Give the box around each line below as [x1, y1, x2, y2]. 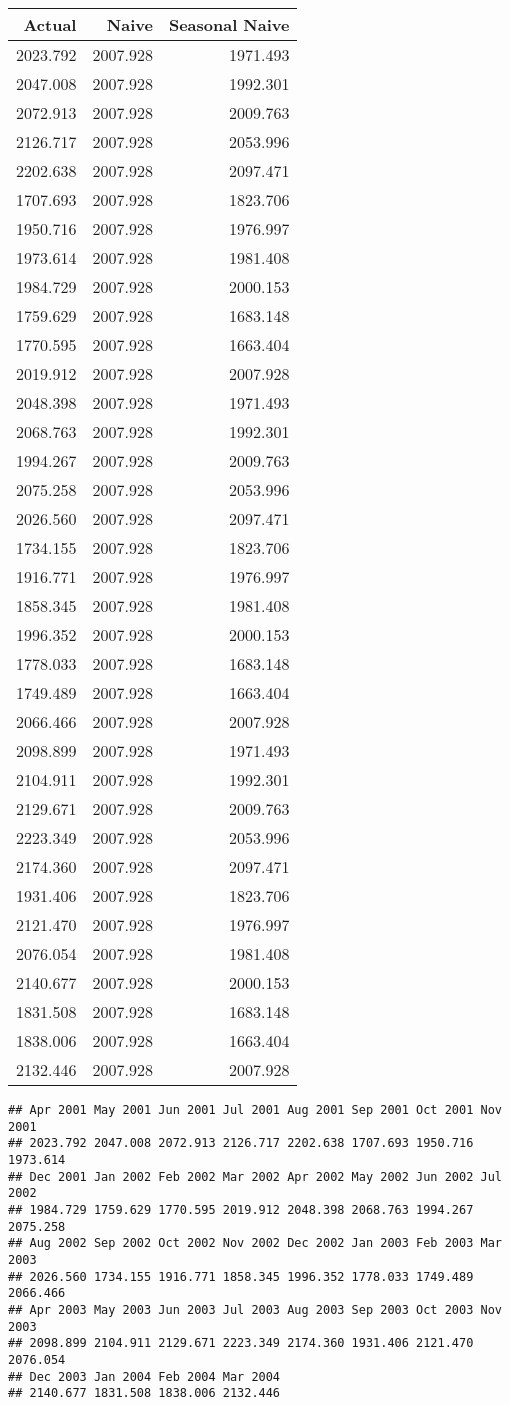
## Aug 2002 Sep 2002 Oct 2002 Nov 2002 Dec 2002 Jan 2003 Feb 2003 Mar [8, 1236, 502, 1251]
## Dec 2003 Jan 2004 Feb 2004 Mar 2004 [8, 1369, 281, 1384]
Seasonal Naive [168, 13, 290, 36]
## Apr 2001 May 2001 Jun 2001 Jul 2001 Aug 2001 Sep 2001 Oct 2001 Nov [8, 1103, 502, 1117]
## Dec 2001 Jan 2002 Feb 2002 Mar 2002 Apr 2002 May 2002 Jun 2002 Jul [8, 1169, 502, 1184]
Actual [23, 13, 77, 36]
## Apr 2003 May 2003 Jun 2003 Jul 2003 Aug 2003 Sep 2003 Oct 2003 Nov [8, 1302, 502, 1317]
